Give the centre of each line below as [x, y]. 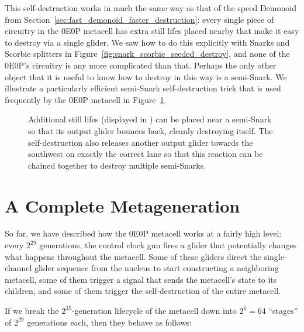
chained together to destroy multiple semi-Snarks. [117, 165]
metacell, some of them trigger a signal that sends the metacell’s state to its [141, 279]
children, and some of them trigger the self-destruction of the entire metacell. [143, 291]
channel [18, 268]
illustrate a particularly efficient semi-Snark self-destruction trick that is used [143, 88]
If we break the [32, 310]
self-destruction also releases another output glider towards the [141, 142]
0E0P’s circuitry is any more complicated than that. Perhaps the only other [141, 65]
